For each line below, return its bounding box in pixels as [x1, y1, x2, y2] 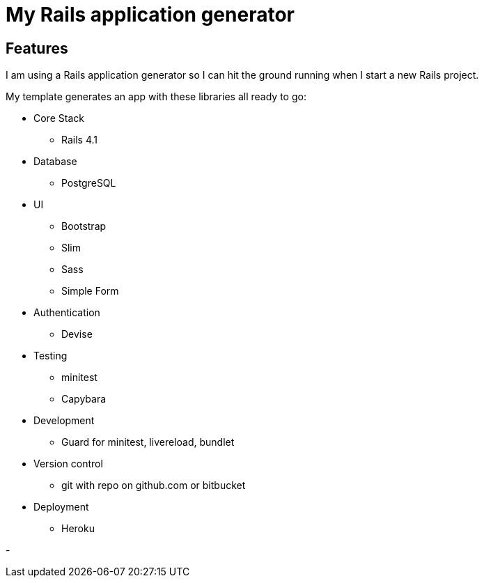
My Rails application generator [6, 3, 295, 26]
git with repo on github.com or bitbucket [61, 479, 246, 492]
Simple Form [61, 285, 119, 297]
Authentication [33, 306, 100, 319]
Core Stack [33, 112, 84, 125]
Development [33, 414, 95, 427]
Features [6, 39, 68, 57]
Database [33, 155, 77, 168]
